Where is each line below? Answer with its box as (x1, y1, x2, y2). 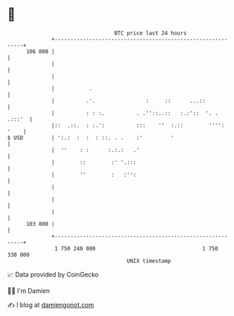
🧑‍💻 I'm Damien (7, 286, 51, 295)
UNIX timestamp (126, 257, 171, 265)
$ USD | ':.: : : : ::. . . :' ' (7, 134, 174, 141)
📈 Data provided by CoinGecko (7, 270, 99, 279)
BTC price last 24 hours (114, 30, 188, 37)
